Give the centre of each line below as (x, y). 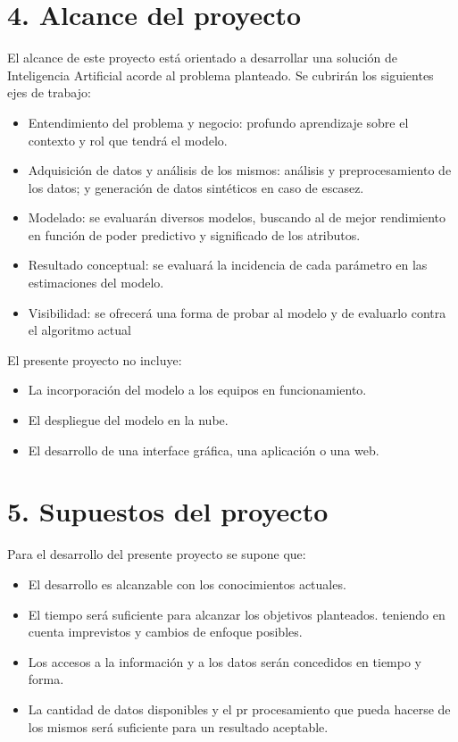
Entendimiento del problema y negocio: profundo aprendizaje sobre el (218, 122)
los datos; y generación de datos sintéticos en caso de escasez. (196, 187)
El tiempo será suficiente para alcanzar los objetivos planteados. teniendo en (237, 614)
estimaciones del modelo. (96, 283)
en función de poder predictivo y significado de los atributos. (194, 234)
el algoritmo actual (79, 330)
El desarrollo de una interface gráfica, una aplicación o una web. (204, 450)
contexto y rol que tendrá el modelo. (128, 140)
